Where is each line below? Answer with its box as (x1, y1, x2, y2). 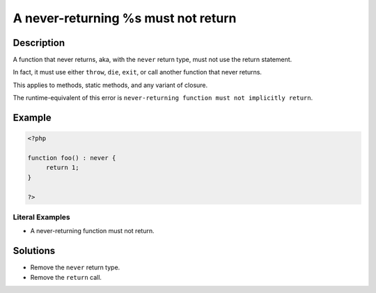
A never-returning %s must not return (13, 10, 237, 26)
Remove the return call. (30, 273, 102, 281)
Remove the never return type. (30, 263, 120, 271)
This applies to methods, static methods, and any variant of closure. (13, 81, 208, 89)
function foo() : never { (27, 154, 116, 162)
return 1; (45, 164, 79, 172)
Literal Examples (13, 212, 70, 222)
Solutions (13, 245, 56, 257)
